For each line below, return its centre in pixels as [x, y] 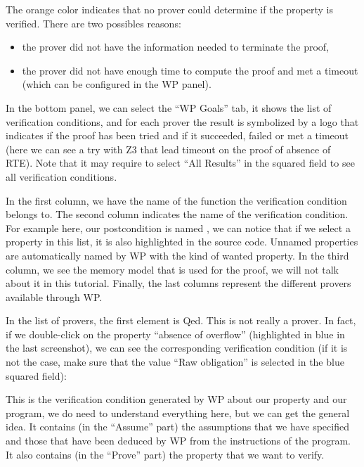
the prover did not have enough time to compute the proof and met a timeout [190, 70]
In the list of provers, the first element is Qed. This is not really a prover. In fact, [181, 320]
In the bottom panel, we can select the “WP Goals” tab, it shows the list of [169, 107]
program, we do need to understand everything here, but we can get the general [178, 412]
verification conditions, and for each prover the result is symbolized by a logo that [182, 121]
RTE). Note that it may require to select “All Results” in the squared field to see [180, 163]
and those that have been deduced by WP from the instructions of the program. [178, 441]
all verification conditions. [61, 176]
